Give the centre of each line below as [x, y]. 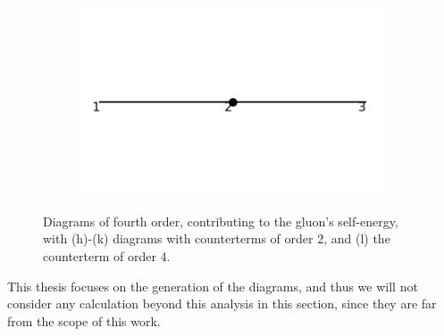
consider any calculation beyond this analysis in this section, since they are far [222, 303]
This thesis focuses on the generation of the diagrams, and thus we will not [213, 286]
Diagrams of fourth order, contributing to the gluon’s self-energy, [221, 221]
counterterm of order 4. [107, 255]
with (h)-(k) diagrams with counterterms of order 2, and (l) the [217, 238]
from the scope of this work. [84, 320]
